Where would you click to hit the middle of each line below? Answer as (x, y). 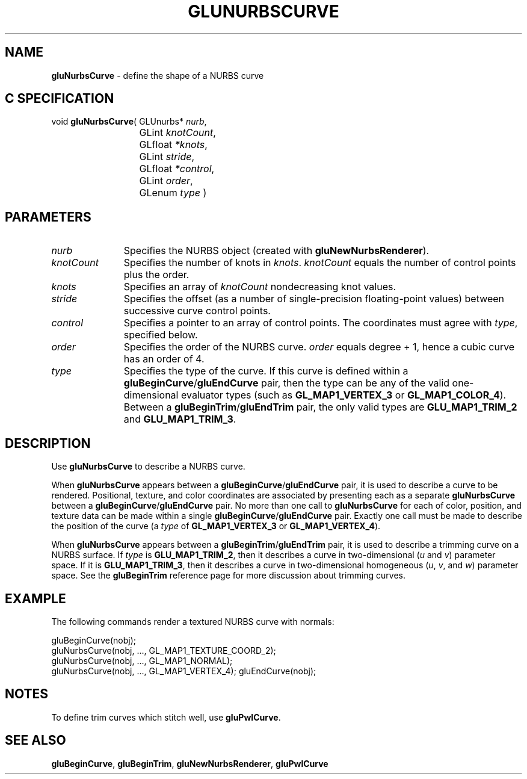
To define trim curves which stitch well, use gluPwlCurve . (166, 717)
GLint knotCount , (177, 133)
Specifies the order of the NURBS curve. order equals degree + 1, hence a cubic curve (319, 347)
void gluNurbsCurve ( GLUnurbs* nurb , (129, 122)
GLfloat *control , (177, 169)
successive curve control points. (197, 311)
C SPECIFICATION (60, 99)
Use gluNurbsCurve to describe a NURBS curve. (148, 467)
